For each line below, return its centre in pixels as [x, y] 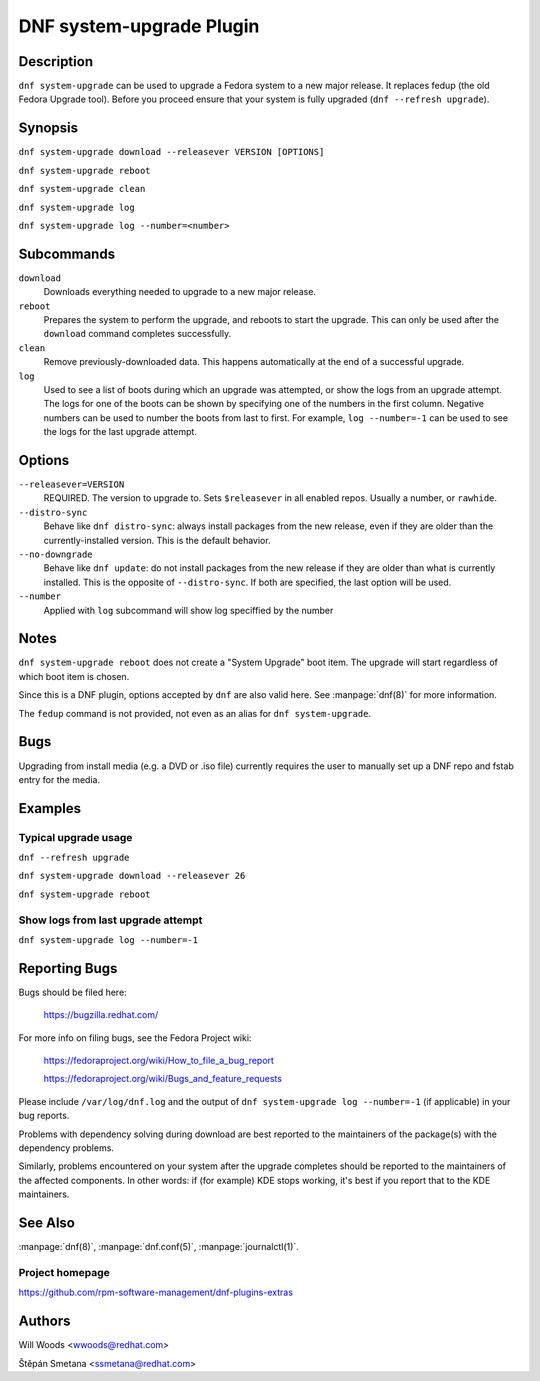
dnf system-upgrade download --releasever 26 [132, 876]
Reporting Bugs [68, 968]
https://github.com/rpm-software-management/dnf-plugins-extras [156, 1292]
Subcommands [66, 253]
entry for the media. [59, 779]
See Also [46, 1223]
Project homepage [64, 1272]
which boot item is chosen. [74, 676]
